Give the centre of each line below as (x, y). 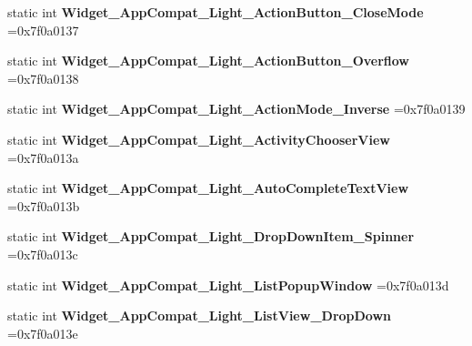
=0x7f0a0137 (43, 30)
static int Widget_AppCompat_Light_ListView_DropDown (200, 315)
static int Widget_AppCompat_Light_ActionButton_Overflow (208, 61)
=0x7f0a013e (43, 333)
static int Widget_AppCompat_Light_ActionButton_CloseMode (216, 12)
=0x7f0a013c (43, 254)
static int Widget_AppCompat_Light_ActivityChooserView (199, 139)
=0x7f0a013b (44, 205)
